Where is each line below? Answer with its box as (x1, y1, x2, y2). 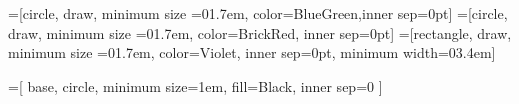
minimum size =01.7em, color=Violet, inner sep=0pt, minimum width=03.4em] (8, 42, 496, 63)
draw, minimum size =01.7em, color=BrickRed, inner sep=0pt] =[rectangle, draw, (8, 22, 512, 43)
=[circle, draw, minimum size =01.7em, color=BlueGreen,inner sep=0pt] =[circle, (8, 3, 508, 23)
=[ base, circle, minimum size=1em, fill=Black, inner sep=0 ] (8, 75, 383, 96)
